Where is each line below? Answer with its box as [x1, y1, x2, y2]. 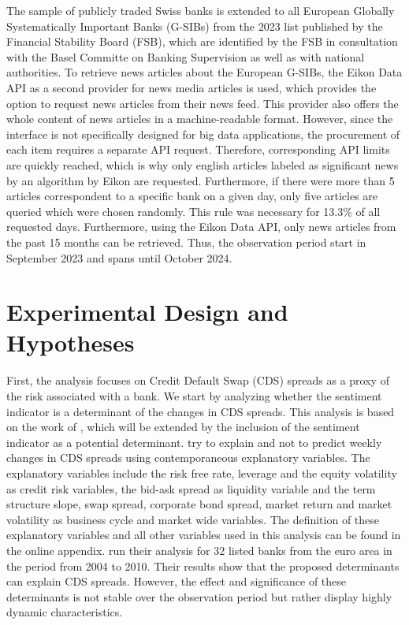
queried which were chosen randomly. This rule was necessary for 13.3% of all [6, 203, 381, 219]
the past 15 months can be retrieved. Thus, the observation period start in [6, 233, 366, 250]
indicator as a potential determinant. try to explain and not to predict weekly [6, 433, 382, 450]
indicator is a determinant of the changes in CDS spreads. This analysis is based [6, 403, 395, 419]
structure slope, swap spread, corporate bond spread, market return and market [6, 496, 392, 512]
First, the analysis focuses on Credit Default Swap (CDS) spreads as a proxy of [6, 372, 389, 389]
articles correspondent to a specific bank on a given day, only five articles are [6, 188, 378, 204]
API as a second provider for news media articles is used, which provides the [6, 79, 377, 95]
